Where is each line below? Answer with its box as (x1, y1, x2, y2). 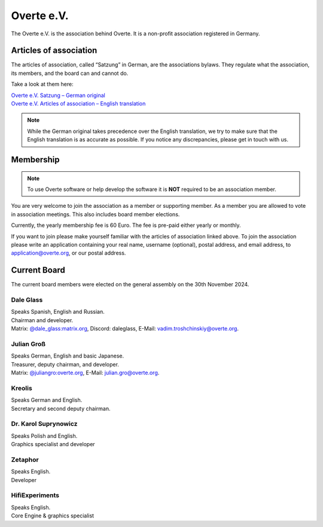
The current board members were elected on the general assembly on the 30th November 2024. (11, 281, 249, 288)
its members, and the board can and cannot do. (11, 69, 129, 77)
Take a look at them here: (11, 81, 74, 88)
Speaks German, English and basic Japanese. (11, 352, 124, 359)
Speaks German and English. (11, 396, 83, 404)
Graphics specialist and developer (11, 441, 95, 448)
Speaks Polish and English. (11, 432, 78, 440)
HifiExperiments (11, 491, 60, 499)
